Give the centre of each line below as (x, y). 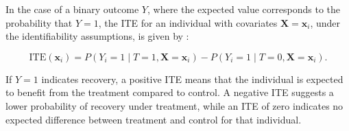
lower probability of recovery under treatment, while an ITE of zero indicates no (174, 105)
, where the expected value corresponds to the (243, 9)
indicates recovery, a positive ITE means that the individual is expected (192, 79)
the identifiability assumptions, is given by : (97, 36)
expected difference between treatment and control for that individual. (154, 119)
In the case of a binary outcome (72, 9)
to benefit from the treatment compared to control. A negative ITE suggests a (170, 92)
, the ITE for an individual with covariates (188, 22)
